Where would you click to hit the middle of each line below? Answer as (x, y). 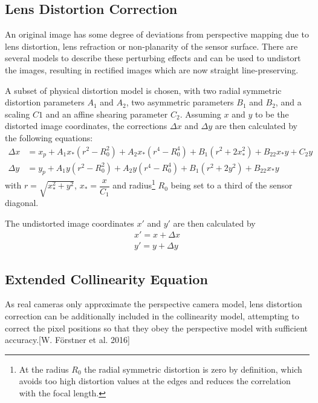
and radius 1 (134, 184)
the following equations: (49, 137)
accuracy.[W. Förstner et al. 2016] (67, 340)
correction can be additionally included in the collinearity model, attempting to (152, 316)
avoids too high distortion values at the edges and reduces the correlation (155, 381)
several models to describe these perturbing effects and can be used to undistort (153, 58)
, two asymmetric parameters (180, 102)
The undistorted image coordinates (70, 223)
